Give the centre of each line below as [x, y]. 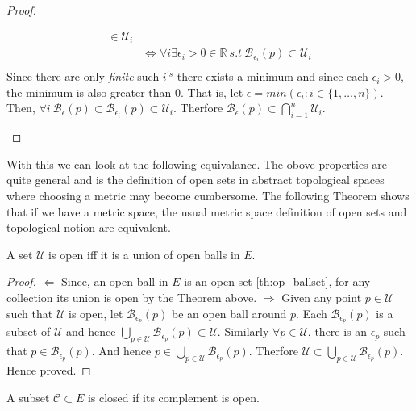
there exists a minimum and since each [272, 76]
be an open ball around [229, 313]
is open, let [96, 313]
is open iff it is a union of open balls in [144, 254]
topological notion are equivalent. [89, 227]
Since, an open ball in [114, 281]
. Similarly [243, 331]
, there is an [337, 331]
